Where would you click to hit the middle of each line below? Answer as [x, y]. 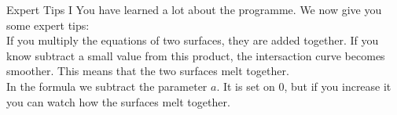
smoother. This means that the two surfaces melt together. [148, 71]
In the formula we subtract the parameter [107, 86]
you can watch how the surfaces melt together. [118, 101]
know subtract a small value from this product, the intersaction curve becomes [196, 55]
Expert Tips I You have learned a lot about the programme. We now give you [194, 9]
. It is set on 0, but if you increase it [304, 86]
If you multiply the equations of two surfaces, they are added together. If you [193, 40]
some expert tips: [48, 25]
